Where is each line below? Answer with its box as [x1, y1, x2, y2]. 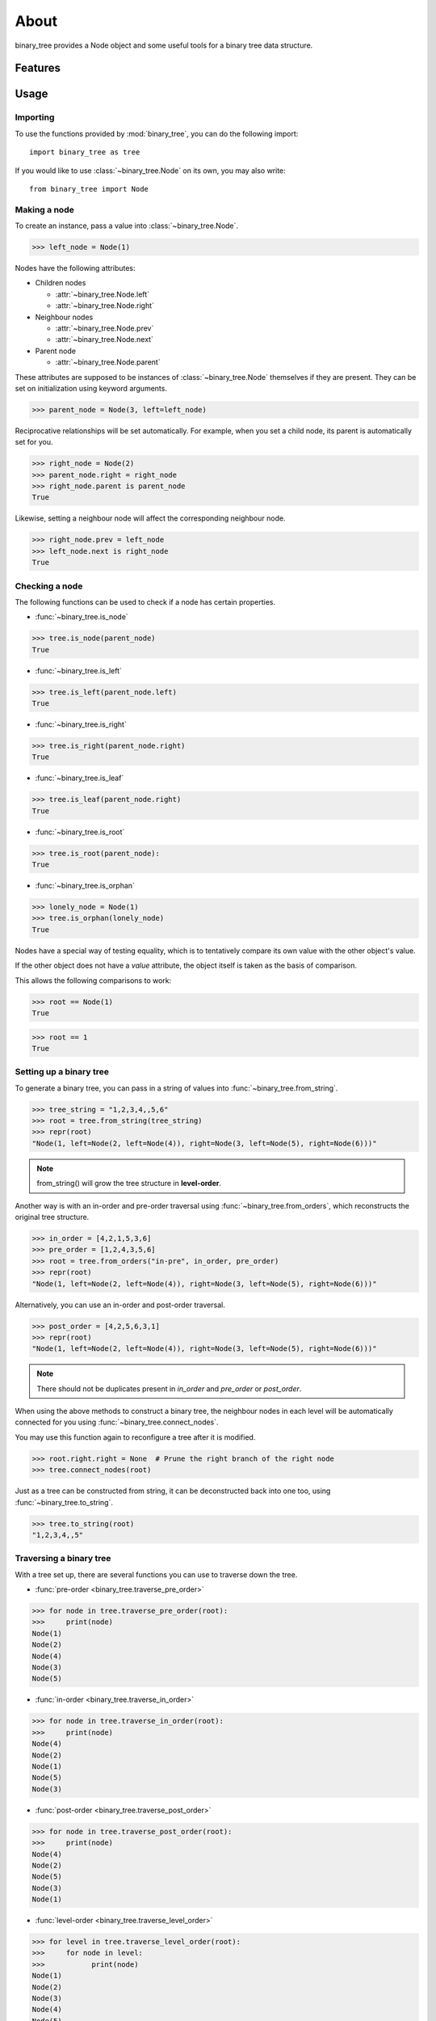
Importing [15, 112, 55, 123]
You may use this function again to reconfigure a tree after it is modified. [15, 1432, 256, 1442]
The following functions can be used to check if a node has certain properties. [15, 597, 276, 606]
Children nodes [35, 278, 86, 288]
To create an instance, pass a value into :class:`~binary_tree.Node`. [15, 221, 238, 230]
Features [15, 61, 61, 75]
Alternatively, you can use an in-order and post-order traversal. [15, 1300, 225, 1310]
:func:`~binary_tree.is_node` [35, 612, 128, 622]
